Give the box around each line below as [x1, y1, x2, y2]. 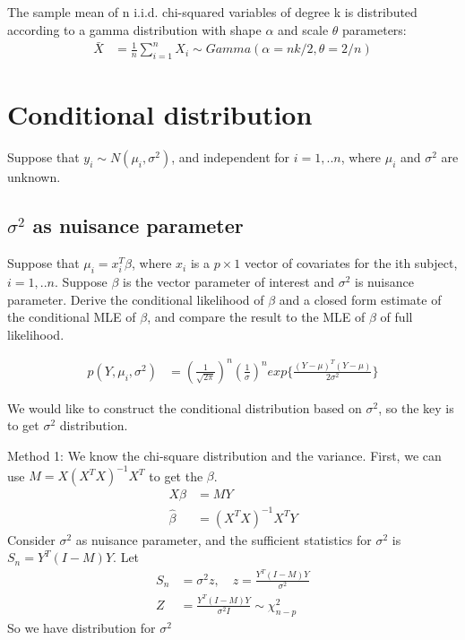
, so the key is [378, 398, 454, 417]
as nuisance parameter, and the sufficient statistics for [75, 530, 372, 549]
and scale [278, 20, 329, 39]
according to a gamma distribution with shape [7, 20, 262, 39]
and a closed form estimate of [279, 290, 442, 308]
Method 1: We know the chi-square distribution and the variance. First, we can [7, 446, 442, 465]
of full [380, 307, 413, 326]
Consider [7, 530, 56, 549]
